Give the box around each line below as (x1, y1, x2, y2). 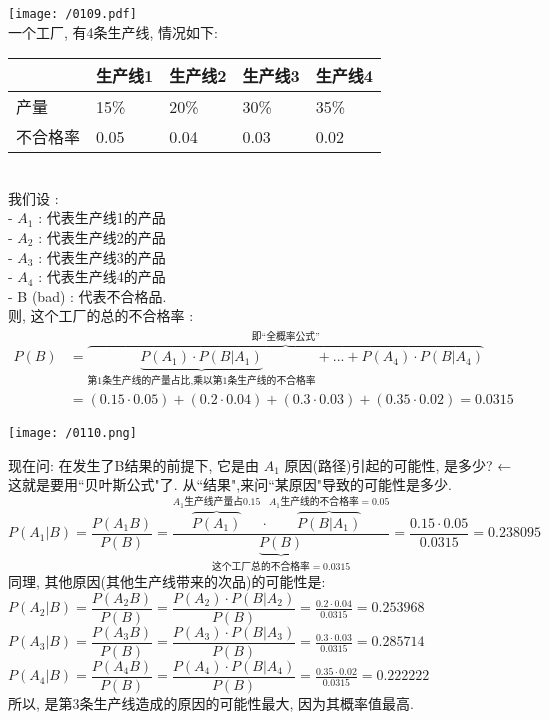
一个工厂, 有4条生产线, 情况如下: (8, 21, 218, 42)
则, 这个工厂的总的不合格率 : (8, 305, 194, 326)
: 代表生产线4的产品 (38, 266, 166, 287)
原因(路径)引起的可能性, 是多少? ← (284, 454, 512, 475)
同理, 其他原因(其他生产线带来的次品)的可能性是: (8, 571, 326, 592)
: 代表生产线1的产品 (38, 207, 166, 228)
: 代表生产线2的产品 (38, 227, 166, 248)
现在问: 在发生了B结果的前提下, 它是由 (8, 454, 260, 475)
